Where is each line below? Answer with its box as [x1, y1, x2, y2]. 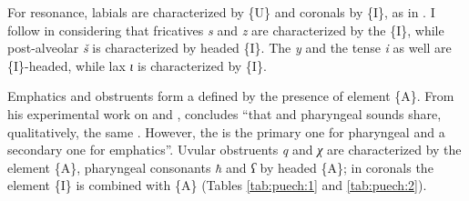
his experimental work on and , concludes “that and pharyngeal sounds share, [7, 104, 442, 123]
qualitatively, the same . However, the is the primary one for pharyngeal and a [7, 122, 445, 141]
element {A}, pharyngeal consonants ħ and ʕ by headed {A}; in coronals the [7, 157, 433, 176]
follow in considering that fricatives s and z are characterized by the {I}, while [7, 20, 444, 39]
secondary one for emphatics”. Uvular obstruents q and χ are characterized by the [7, 140, 462, 159]
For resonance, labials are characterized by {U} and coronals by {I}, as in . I [7, 3, 435, 21]
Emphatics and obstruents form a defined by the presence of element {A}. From [7, 86, 454, 106]
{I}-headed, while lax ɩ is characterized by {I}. [7, 55, 267, 75]
